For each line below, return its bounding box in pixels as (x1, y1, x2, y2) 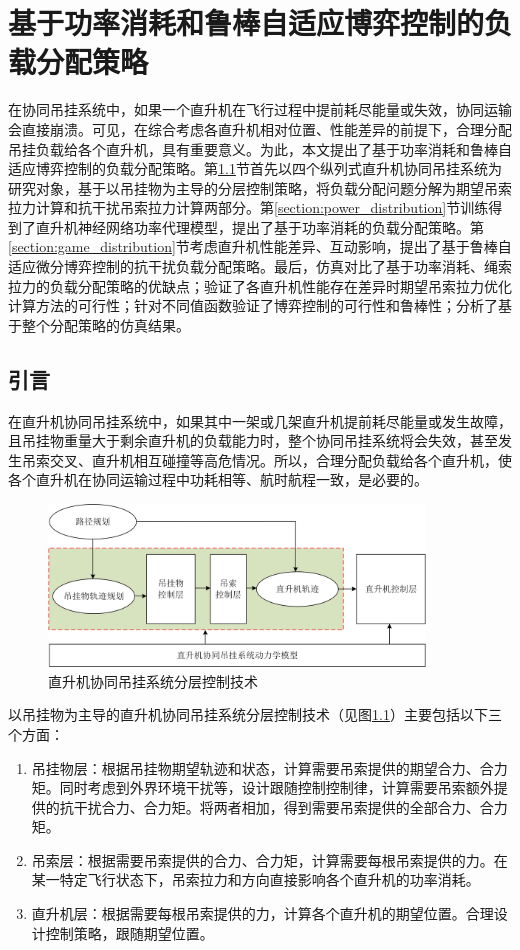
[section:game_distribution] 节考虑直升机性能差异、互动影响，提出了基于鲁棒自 (8, 236, 512, 257)
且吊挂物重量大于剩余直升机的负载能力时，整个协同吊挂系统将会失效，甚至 (8, 430, 498, 451)
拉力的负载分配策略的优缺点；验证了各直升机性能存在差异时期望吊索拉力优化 (8, 275, 512, 296)
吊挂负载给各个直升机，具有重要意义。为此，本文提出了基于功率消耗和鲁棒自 (8, 138, 512, 159)
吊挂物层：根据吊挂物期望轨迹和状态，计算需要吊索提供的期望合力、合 (31, 757, 494, 778)
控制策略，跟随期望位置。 (45, 922, 214, 943)
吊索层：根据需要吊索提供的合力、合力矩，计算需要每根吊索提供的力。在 (31, 849, 508, 870)
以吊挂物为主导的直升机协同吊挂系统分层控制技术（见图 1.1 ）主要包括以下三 (8, 704, 502, 725)
